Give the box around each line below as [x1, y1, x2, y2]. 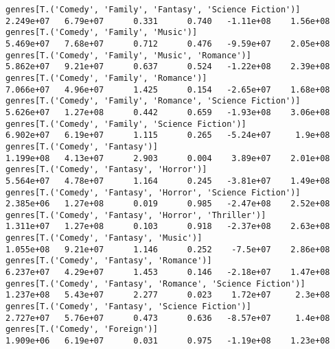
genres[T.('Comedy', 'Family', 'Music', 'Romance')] [5, 50, 251, 60]
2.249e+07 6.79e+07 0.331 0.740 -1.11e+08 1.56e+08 [5, 16, 330, 26]
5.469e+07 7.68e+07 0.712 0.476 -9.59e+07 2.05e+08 [5, 38, 330, 49]
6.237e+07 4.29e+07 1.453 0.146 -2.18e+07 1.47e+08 [5, 267, 330, 278]
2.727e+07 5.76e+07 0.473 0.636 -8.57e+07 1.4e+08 [5, 313, 330, 323]
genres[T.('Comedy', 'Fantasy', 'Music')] [5, 233, 203, 243]
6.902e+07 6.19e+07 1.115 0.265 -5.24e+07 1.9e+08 [5, 130, 330, 141]
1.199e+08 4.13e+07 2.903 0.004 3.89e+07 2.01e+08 [5, 153, 330, 163]
